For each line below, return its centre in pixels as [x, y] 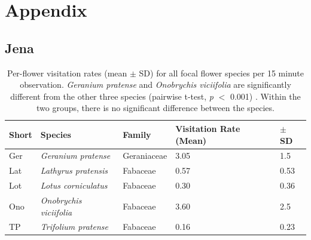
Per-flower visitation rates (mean [67, 73]
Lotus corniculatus [74, 185]
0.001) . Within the [265, 96]
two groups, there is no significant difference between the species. [155, 108]
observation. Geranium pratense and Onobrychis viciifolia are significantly [155, 84]
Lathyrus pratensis [74, 170]
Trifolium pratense [74, 227]
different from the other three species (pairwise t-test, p [112, 96]
